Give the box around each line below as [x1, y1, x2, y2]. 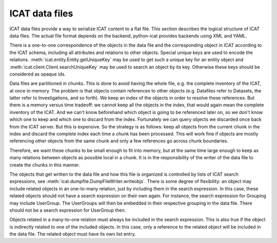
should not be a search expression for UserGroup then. [9, 207, 126, 213]
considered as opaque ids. [9, 71, 66, 77]
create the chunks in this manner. [9, 162, 80, 168]
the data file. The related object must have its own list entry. [9, 231, 136, 237]
